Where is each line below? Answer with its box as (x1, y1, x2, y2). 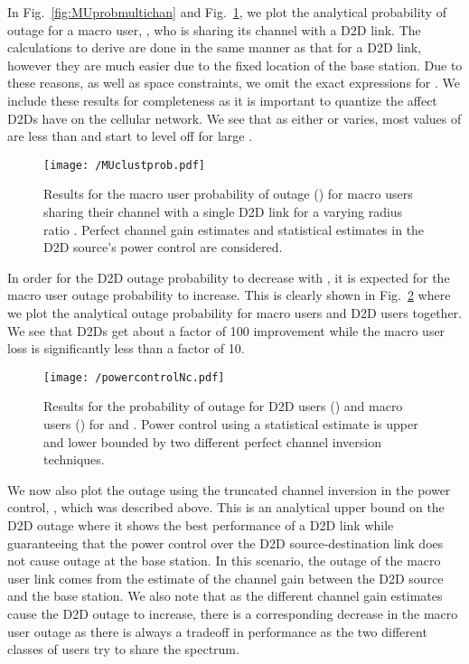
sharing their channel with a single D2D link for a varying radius (43, 202, 403, 220)
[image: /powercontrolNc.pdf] (43, 370, 225, 384)
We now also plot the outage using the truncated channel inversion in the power (7, 480, 451, 499)
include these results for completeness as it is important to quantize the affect (7, 90, 437, 109)
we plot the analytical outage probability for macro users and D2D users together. (7, 303, 462, 322)
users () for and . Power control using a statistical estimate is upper (43, 415, 418, 433)
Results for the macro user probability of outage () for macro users (43, 184, 413, 203)
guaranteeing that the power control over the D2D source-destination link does (7, 533, 444, 552)
